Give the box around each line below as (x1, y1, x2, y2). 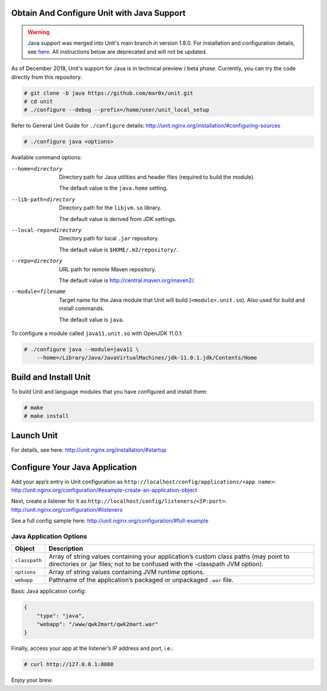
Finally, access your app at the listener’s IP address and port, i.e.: (11, 645, 174, 652)
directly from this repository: (11, 73, 82, 81)
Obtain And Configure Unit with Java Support (11, 8, 186, 18)
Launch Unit (11, 430, 58, 440)
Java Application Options (11, 532, 88, 540)
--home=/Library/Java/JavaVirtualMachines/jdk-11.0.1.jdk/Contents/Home (36, 354, 257, 362)
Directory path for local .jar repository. (59, 235, 159, 242)
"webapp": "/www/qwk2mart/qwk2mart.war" (36, 621, 159, 628)
